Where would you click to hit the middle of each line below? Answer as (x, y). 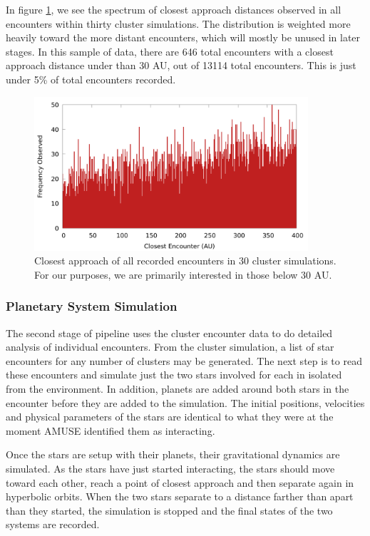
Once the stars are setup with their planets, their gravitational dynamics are (173, 454)
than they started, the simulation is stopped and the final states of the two (169, 510)
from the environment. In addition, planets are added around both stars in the (178, 388)
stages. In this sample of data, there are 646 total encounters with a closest (170, 51)
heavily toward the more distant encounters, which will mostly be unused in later (183, 37)
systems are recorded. (53, 524)
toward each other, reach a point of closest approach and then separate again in (180, 482)
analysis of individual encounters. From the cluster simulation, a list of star (170, 347)
